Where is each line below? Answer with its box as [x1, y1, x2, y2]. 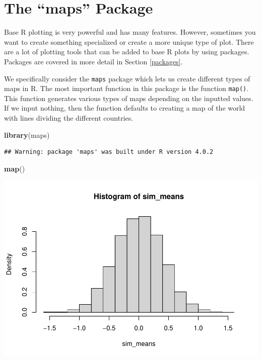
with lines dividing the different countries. [4, 113, 134, 123]
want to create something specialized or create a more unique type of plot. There [4, 36, 254, 47]
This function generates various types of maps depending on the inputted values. [4, 93, 253, 103]
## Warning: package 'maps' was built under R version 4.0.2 [4, 148, 214, 156]
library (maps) [4, 129, 50, 140]
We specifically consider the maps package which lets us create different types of [4, 73, 250, 83]
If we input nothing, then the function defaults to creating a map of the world [4, 103, 245, 113]
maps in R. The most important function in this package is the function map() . [4, 83, 249, 94]
